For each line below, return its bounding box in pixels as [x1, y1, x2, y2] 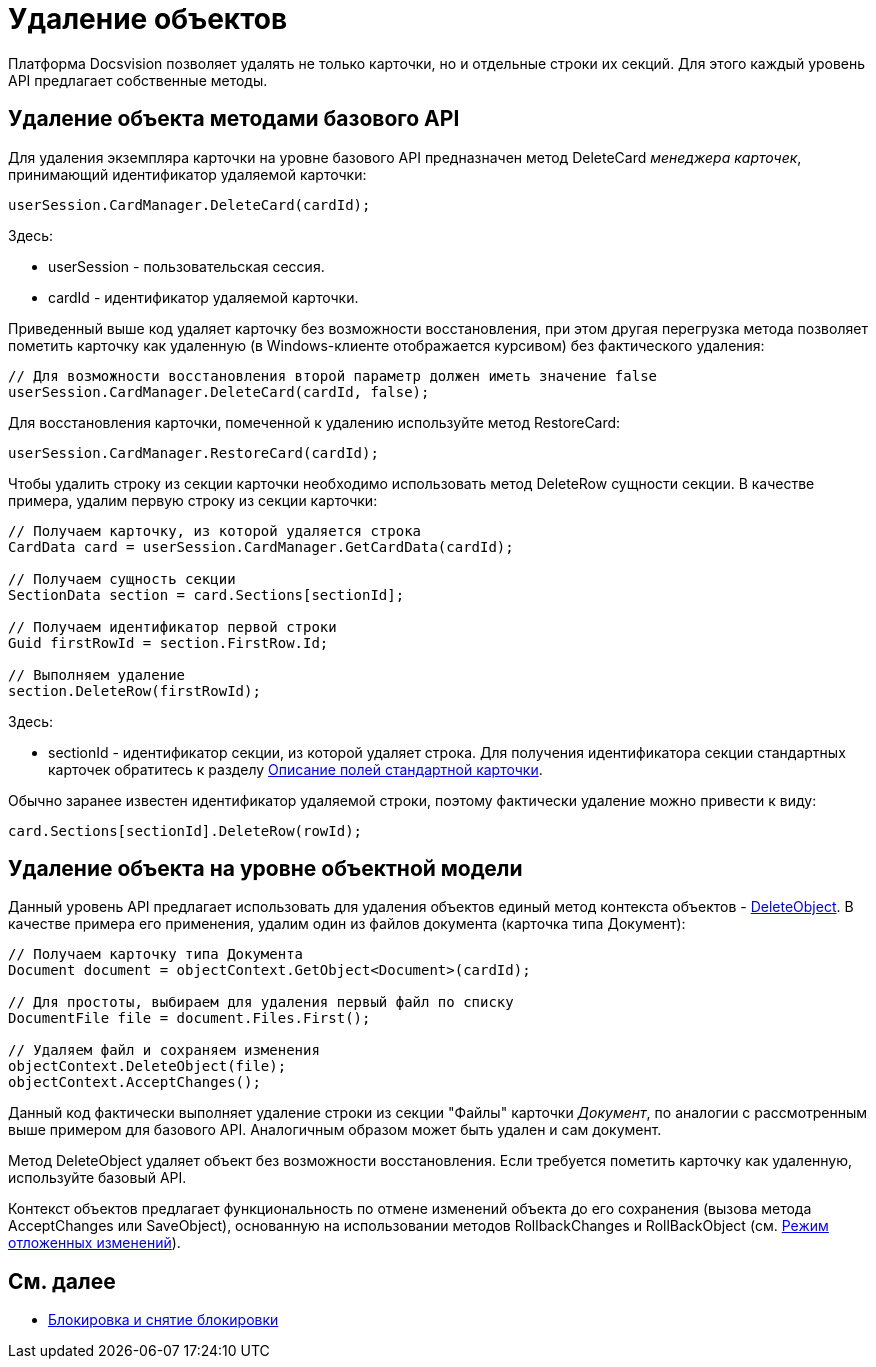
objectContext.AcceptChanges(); [8, 1074, 261, 1091]
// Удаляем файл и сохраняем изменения [8, 1042, 320, 1059]
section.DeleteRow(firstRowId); [8, 682, 261, 699]
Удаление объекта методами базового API [8, 106, 460, 132]
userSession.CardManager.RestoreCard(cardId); [8, 444, 379, 461]
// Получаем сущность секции [8, 570, 236, 587]
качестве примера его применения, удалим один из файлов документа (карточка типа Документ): [8, 915, 686, 933]
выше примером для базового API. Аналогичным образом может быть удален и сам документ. [8, 1121, 662, 1139]
